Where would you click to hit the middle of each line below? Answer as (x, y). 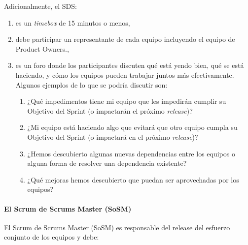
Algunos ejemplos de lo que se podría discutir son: (91, 84)
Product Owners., (42, 48)
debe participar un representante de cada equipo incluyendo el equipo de (125, 39)
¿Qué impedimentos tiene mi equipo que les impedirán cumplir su (127, 101)
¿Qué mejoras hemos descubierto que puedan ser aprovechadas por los (133, 179)
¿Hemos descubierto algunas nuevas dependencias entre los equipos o (131, 153)
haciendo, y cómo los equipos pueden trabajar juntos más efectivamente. (125, 75)
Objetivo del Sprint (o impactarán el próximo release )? (110, 110)
